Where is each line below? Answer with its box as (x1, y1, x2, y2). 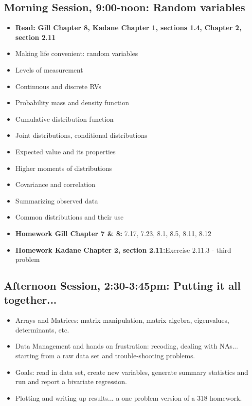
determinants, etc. (15, 324, 69, 334)
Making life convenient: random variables (15, 48, 138, 58)
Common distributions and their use (15, 212, 124, 222)
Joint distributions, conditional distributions (15, 130, 147, 140)
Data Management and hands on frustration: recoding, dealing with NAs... (15, 341, 238, 351)
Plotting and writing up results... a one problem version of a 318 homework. (15, 392, 242, 403)
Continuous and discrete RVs (15, 81, 102, 91)
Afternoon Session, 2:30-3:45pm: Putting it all (4, 278, 241, 293)
